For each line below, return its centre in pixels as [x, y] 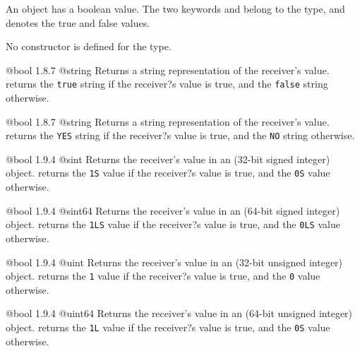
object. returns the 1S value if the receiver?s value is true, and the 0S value [168, 173]
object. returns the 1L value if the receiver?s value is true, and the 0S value [168, 327]
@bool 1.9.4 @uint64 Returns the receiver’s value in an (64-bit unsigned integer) [179, 313]
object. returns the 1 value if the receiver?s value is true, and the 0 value [163, 276]
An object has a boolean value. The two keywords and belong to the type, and [175, 8]
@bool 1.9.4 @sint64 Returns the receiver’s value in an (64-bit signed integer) [173, 210]
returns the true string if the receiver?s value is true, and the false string [167, 84]
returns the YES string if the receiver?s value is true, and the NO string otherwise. [180, 135]
